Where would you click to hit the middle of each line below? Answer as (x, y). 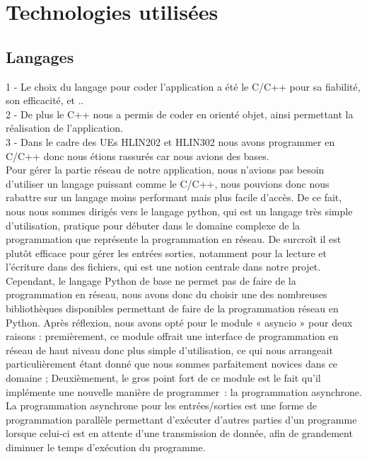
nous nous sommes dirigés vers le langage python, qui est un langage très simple (179, 211)
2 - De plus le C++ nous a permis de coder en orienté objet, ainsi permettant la (180, 114)
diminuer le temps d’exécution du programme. (106, 447)
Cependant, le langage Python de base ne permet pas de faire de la (151, 280)
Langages (40, 56)
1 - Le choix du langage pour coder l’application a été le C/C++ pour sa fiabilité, (183, 86)
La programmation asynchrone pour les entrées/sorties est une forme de (161, 406)
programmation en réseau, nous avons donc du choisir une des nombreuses (167, 294)
